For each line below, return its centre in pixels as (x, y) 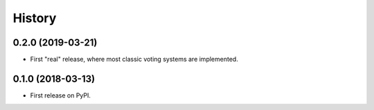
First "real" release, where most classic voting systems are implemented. (134, 59)
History (35, 18)
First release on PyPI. (61, 95)
